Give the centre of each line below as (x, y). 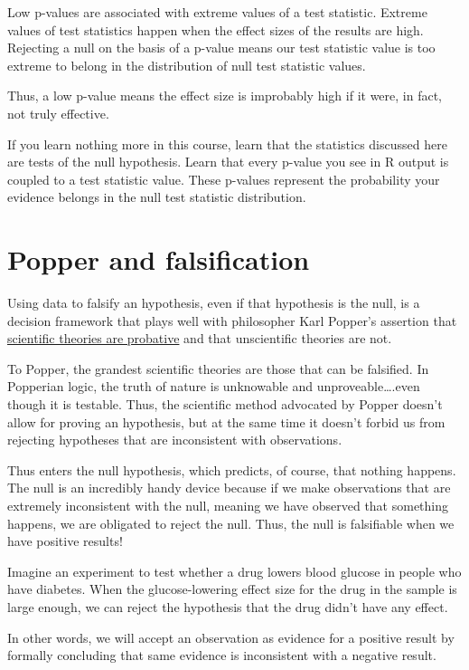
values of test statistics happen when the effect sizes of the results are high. (216, 29)
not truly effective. (58, 113)
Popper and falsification (159, 259)
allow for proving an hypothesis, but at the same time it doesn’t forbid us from (226, 421)
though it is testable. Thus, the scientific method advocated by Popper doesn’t (225, 404)
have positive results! (65, 541)
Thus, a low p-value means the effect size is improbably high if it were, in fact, (225, 96)
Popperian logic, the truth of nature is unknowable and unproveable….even (214, 386)
